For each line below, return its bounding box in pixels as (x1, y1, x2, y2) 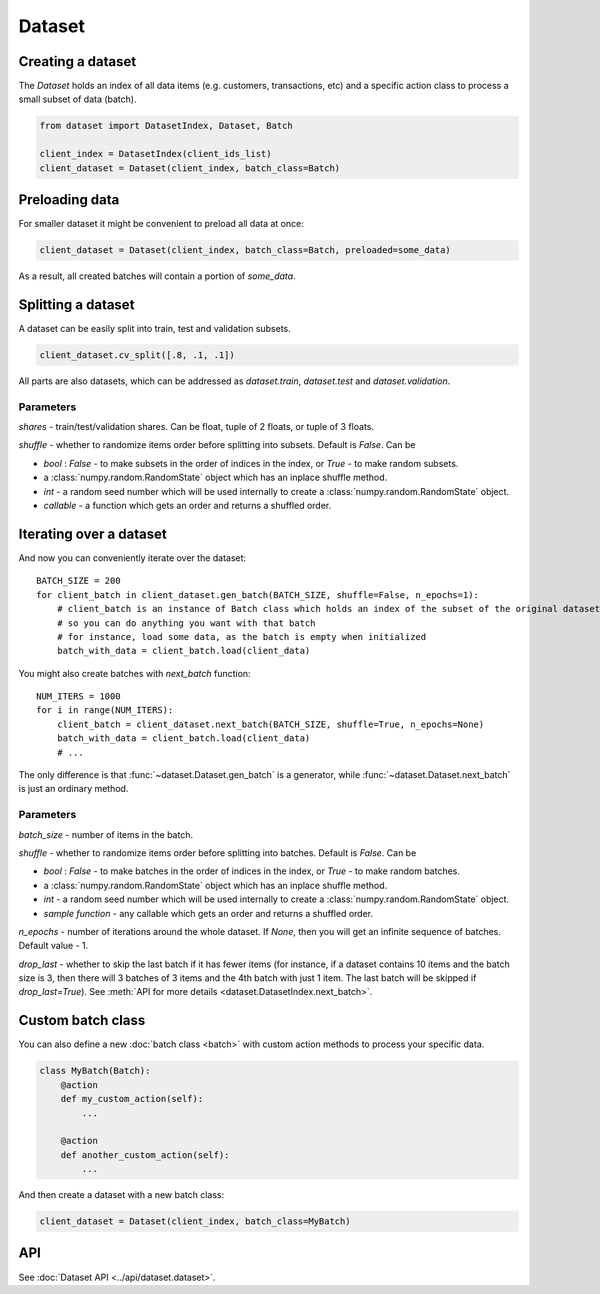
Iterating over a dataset (18, 525, 167, 542)
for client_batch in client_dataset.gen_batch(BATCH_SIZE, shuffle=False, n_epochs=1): (36, 589, 480, 600)
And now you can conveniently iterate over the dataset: (18, 551, 247, 564)
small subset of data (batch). (18, 93, 137, 105)
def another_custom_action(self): (60, 1149, 230, 1160)
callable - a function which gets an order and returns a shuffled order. (43, 500, 332, 512)
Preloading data (18, 191, 120, 209)
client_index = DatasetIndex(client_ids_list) (39, 148, 272, 160)
